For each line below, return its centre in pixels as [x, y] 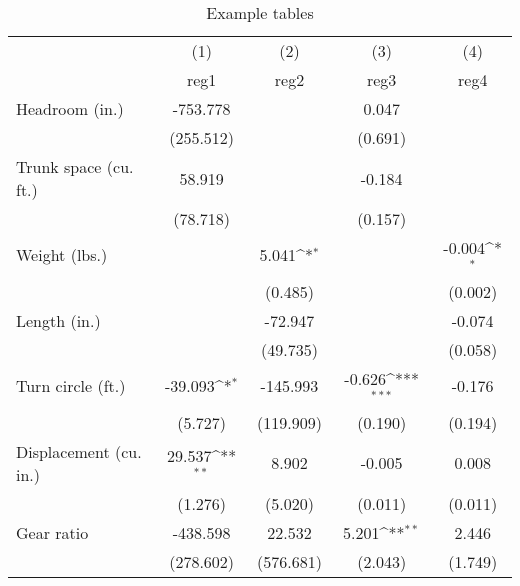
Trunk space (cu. [75, 166]
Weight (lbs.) [62, 255]
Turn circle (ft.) [71, 386]
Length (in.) [58, 320]
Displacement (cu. [79, 451]
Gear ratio [52, 532]
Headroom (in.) [70, 108]
